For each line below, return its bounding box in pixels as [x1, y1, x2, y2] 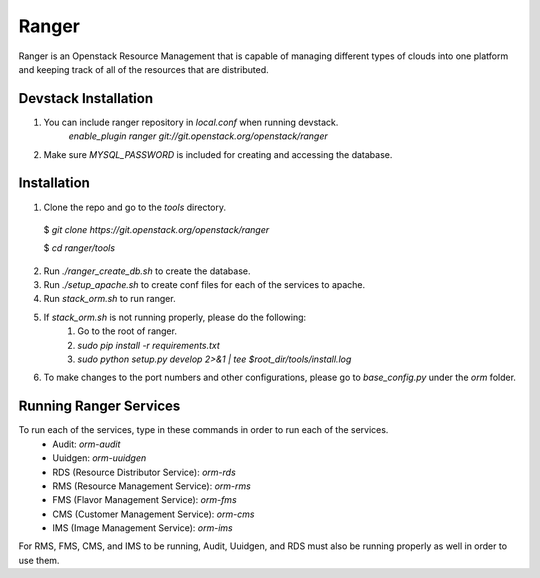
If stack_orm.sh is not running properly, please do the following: [43, 311, 307, 323]
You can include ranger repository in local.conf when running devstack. [43, 116, 339, 128]
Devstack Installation [18, 90, 154, 107]
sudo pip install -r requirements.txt [77, 339, 220, 351]
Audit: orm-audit [52, 438, 121, 450]
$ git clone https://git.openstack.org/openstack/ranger [43, 223, 270, 235]
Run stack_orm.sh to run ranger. [43, 293, 176, 305]
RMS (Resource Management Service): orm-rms [52, 480, 252, 492]
